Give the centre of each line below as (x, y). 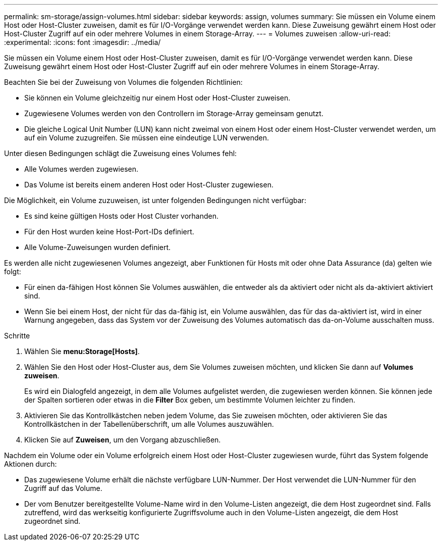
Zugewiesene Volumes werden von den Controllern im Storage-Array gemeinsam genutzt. (174, 113)
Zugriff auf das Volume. (63, 488)
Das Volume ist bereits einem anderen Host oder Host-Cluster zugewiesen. (149, 185)
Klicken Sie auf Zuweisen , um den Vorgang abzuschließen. (123, 440)
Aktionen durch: (31, 464)
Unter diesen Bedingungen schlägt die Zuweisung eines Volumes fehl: (121, 153)
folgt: (13, 271)
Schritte (17, 336)
